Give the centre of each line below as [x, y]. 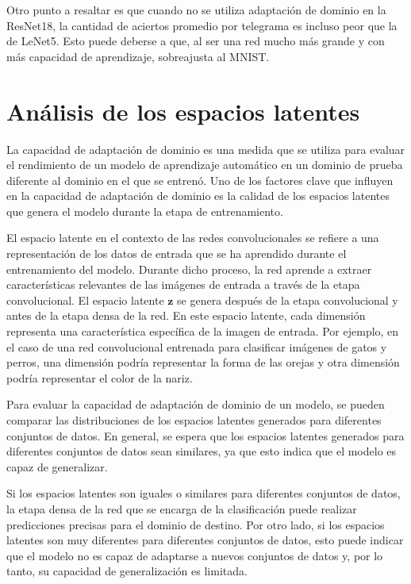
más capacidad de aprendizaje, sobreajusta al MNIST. [138, 56]
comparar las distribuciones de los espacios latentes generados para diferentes [194, 420]
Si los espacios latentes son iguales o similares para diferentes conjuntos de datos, [204, 493]
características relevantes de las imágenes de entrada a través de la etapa [183, 284]
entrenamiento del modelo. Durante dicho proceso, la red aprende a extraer [189, 269]
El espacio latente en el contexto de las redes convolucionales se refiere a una [193, 238]
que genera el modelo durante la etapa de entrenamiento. [145, 211]
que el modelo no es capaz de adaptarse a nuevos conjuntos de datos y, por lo [195, 555]
